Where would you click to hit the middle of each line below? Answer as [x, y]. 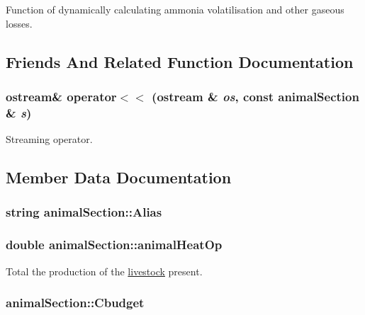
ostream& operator [61, 96]
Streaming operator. [49, 139]
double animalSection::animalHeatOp [114, 245]
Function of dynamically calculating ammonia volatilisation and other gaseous [175, 9]
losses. [19, 23]
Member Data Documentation [119, 177]
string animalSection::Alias [84, 212]
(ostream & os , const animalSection [255, 96]
